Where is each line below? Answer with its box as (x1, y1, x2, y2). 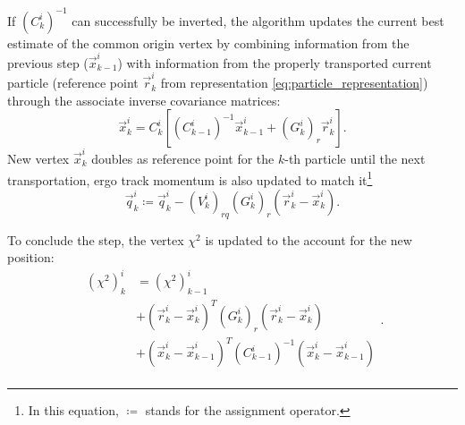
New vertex (7, 149, 70, 168)
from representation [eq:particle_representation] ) (160, 73, 428, 92)
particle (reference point (7, 73, 139, 92)
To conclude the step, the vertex (7, 230, 184, 249)
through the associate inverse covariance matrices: (7, 90, 281, 109)
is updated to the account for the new (205, 230, 412, 249)
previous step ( (7, 53, 89, 72)
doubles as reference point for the (91, 149, 275, 168)
